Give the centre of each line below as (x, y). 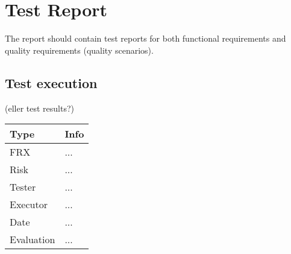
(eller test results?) (40, 108)
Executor (29, 205)
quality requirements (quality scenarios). (79, 50)
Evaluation (33, 240)
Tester (23, 187)
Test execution (51, 82)
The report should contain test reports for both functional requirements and (145, 38)
